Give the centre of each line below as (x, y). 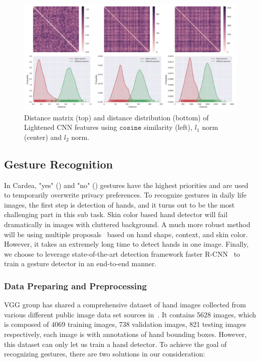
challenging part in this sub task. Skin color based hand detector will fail (116, 214)
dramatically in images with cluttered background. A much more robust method (127, 224)
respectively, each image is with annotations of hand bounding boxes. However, (125, 334)
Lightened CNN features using (71, 127)
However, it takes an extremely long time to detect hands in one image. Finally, (126, 244)
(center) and (43, 137)
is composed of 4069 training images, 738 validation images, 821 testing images (125, 324)
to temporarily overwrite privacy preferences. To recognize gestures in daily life (125, 195)
